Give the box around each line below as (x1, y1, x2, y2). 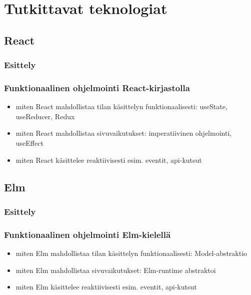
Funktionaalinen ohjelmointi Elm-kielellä (4, 228, 171, 240)
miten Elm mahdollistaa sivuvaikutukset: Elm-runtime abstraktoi (15, 264, 216, 275)
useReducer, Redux (15, 111, 75, 121)
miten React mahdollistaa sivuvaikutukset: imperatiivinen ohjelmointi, (15, 128, 232, 138)
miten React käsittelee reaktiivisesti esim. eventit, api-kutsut (15, 154, 202, 165)
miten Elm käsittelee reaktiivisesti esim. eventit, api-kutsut (15, 281, 197, 292)
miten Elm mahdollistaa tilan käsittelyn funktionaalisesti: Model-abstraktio (15, 248, 247, 258)
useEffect (15, 138, 43, 148)
